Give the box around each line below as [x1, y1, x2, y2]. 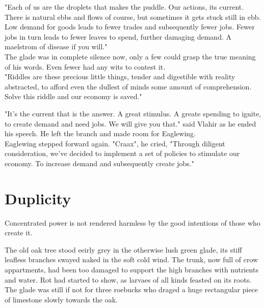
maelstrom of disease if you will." [5, 41, 108, 52]
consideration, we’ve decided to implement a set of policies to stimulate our [5, 148, 240, 159]
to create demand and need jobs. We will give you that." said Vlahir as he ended [5, 118, 256, 129]
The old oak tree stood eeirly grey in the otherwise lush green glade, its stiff [5, 244, 242, 255]
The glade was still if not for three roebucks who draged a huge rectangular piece [5, 284, 258, 295]
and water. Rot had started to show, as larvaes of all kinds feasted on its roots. [5, 274, 252, 285]
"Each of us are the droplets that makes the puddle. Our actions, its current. [5, 2, 244, 12]
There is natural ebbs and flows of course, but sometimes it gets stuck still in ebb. [5, 11, 261, 22]
